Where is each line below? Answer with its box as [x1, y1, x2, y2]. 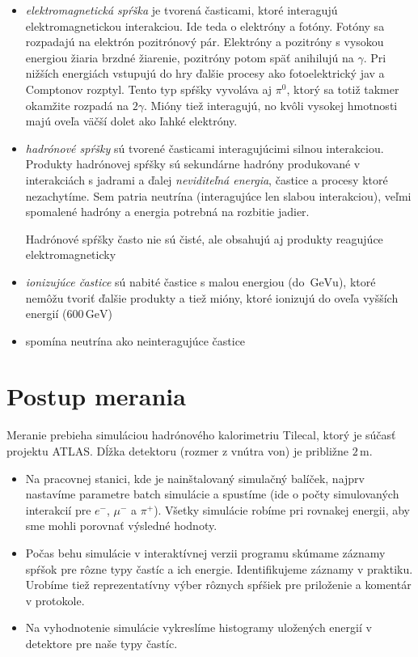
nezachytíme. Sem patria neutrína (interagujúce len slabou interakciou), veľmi [25, 187, 412, 204]
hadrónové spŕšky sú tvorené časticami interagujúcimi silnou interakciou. [25, 139, 384, 156]
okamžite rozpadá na [25, 96, 129, 113]
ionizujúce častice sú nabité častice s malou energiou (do [25, 273, 305, 290]
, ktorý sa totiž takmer [286, 80, 399, 97]
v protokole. [25, 591, 85, 608]
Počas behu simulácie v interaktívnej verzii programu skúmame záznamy [25, 544, 386, 561]
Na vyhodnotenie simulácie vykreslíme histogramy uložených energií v [25, 619, 372, 636]
